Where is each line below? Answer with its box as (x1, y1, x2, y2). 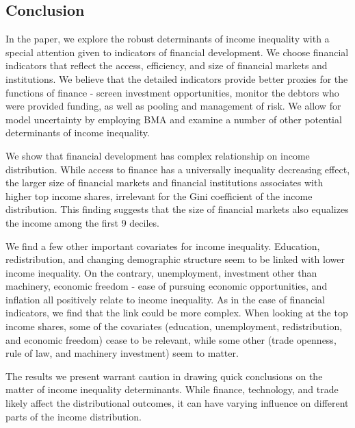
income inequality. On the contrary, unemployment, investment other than (5, 265, 317, 279)
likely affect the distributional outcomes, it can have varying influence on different (5, 396, 349, 410)
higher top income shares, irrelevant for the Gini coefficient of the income (5, 188, 313, 203)
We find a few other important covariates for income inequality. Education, (5, 238, 320, 253)
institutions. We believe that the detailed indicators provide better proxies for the (5, 71, 348, 86)
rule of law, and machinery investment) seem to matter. (5, 346, 239, 360)
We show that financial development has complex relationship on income (5, 148, 310, 162)
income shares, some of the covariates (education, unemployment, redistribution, (5, 319, 343, 333)
